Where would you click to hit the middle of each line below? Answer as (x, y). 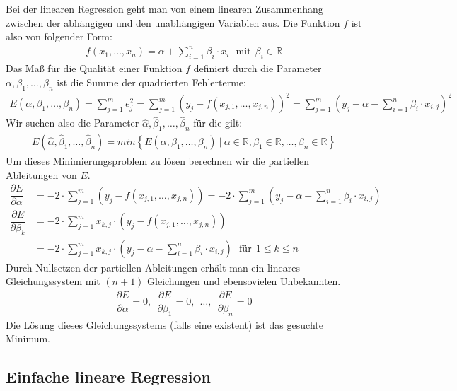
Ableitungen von (41, 174)
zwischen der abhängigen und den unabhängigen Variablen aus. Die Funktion (173, 22)
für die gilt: (218, 123)
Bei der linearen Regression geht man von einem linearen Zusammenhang (164, 8)
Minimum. (28, 338)
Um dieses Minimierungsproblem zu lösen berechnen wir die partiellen (158, 161)
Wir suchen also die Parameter (73, 123)
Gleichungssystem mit (53, 281)
